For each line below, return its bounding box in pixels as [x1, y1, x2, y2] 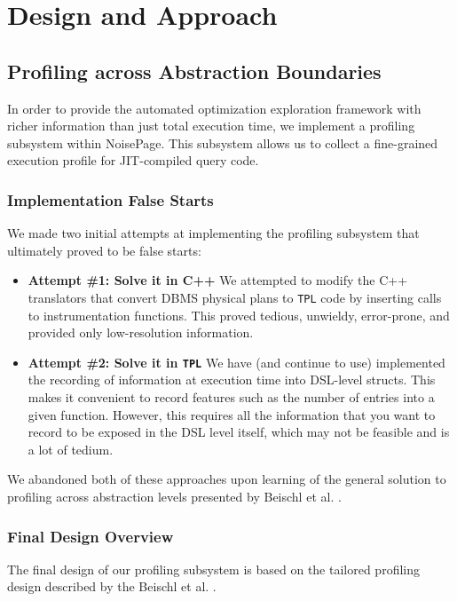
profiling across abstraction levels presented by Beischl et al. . [7, 487, 342, 506]
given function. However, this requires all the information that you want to [28, 405, 436, 423]
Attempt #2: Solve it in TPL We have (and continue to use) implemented [28, 352, 445, 371]
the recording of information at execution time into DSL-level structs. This [28, 370, 436, 389]
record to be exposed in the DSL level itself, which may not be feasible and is [28, 423, 450, 441]
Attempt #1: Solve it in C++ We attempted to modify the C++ [28, 271, 408, 289]
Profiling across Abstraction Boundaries [7, 57, 382, 84]
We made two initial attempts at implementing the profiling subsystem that [7, 224, 420, 242]
